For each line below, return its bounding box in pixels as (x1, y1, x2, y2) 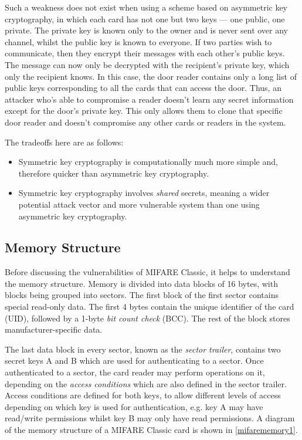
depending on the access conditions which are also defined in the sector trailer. (5, 377, 287, 390)
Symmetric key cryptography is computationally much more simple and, (18, 155, 278, 168)
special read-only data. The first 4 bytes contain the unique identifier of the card (5, 300, 294, 313)
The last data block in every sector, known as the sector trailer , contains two (5, 343, 281, 355)
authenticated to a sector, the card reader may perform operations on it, (5, 366, 265, 378)
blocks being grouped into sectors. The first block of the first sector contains (5, 289, 279, 301)
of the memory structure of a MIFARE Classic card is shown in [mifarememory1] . (5, 424, 298, 436)
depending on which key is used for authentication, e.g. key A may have (5, 400, 263, 412)
